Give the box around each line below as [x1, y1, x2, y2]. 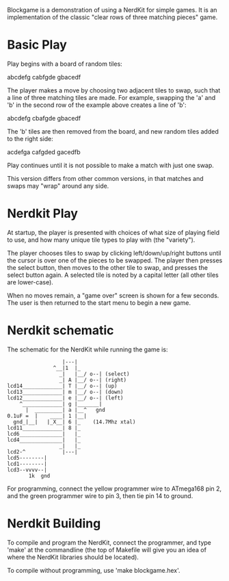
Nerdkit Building [7, 516, 101, 531]
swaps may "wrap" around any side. [7, 182, 109, 190]
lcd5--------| [7, 454, 48, 461]
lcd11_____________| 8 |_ [7, 424, 81, 431]
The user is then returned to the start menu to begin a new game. [7, 298, 191, 307]
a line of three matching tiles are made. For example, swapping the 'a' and [7, 93, 216, 101]
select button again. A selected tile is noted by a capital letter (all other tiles [7, 271, 219, 279]
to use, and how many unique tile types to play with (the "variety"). [7, 236, 196, 244]
